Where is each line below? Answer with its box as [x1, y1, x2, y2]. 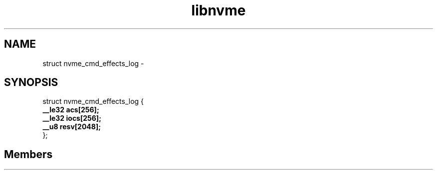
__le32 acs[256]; [42, 105, 99, 114]
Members [4, 148, 53, 161]
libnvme [191, 2, 246, 19]
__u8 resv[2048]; [42, 122, 101, 131]
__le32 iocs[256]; [42, 114, 101, 123]
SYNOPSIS [4, 76, 58, 89]
